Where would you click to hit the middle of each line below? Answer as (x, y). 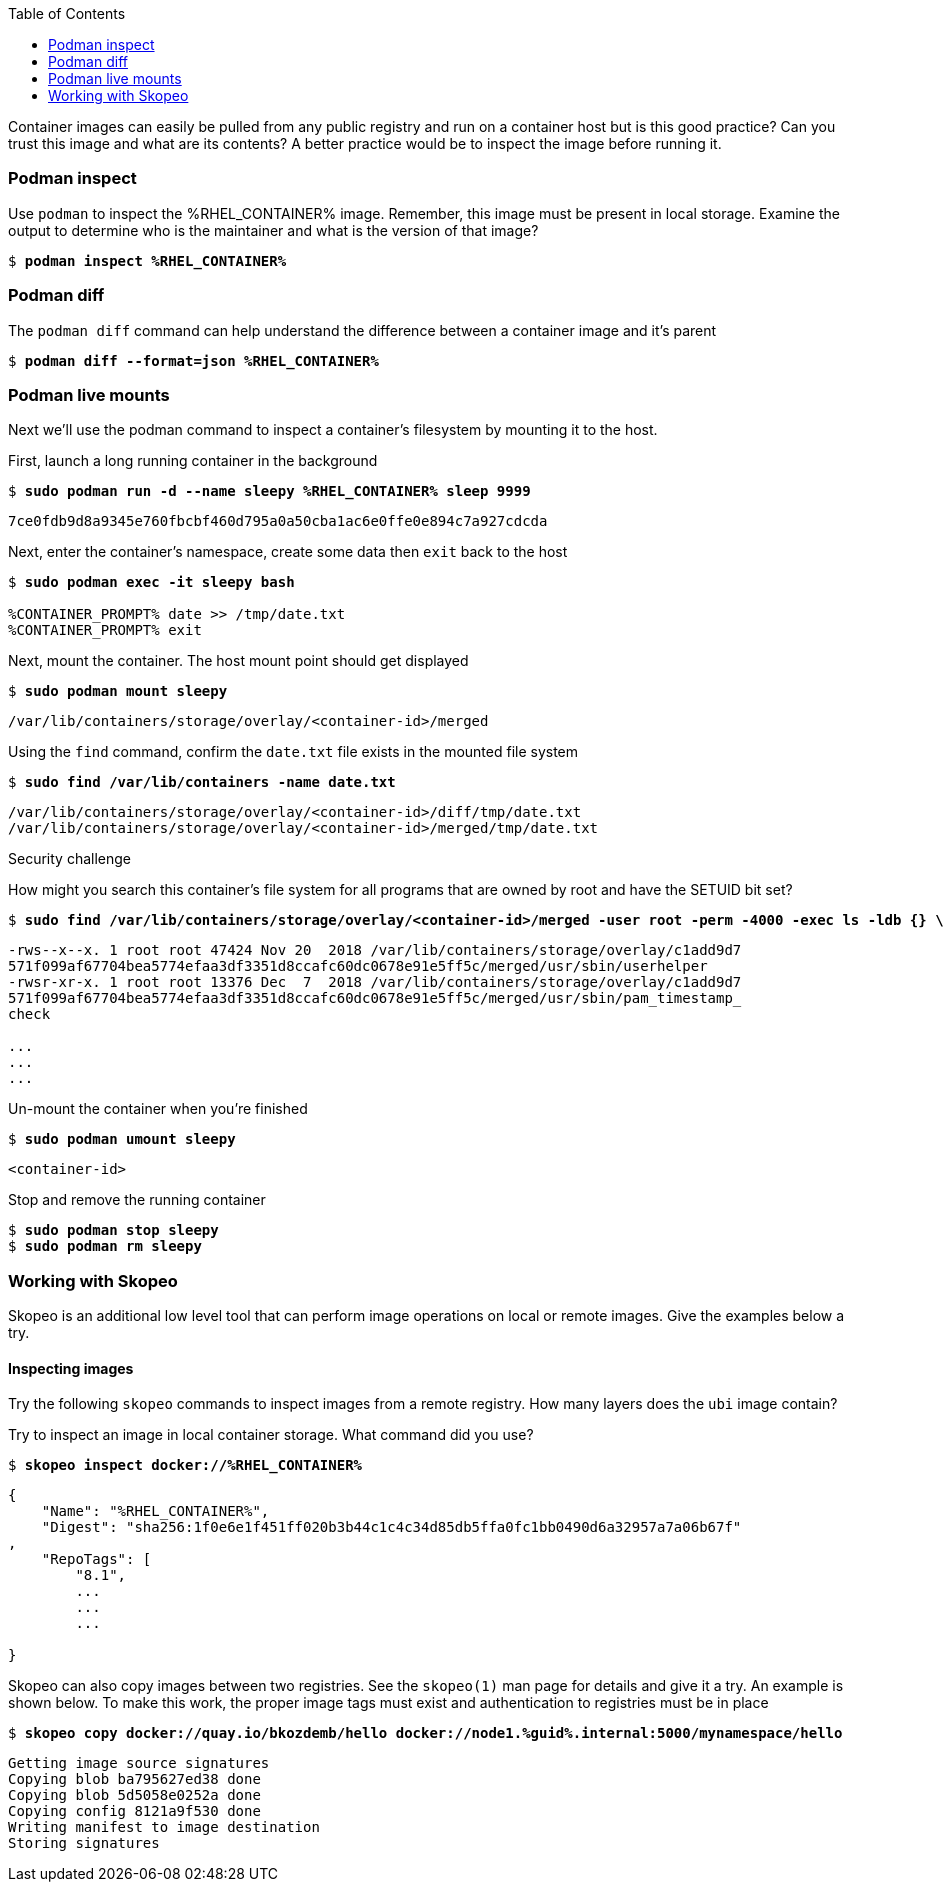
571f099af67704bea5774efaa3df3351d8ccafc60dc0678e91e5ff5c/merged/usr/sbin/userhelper (358, 966)
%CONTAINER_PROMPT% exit (105, 630)
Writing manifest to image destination (164, 1827)
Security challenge (69, 859)
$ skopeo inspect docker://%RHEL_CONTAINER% (185, 1465)
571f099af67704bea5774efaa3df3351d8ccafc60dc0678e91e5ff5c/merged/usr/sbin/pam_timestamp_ (375, 998)
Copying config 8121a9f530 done (134, 1811)
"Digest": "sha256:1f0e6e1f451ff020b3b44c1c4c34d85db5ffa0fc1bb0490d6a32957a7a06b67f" (391, 1527)
